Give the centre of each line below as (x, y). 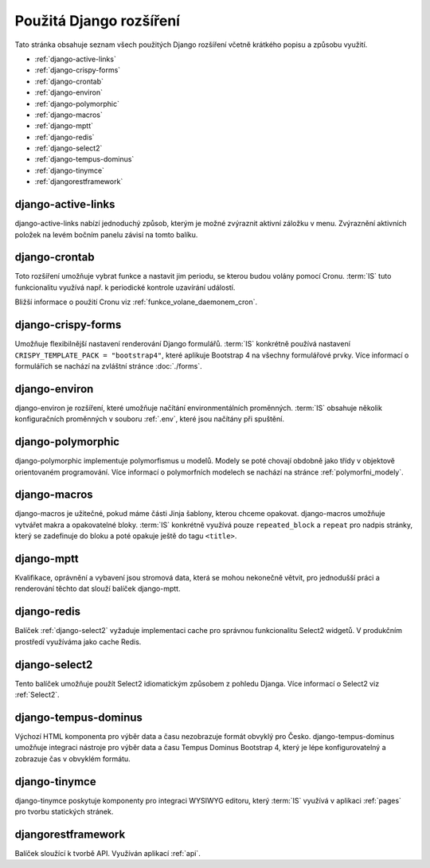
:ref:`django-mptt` (64, 126)
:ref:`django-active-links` (76, 59)
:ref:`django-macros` (68, 115)
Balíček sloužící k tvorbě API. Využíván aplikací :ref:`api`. (107, 853)
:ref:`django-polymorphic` (77, 104)
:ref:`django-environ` (69, 92)
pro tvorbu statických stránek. (64, 811)
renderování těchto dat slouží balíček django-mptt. (98, 588)
